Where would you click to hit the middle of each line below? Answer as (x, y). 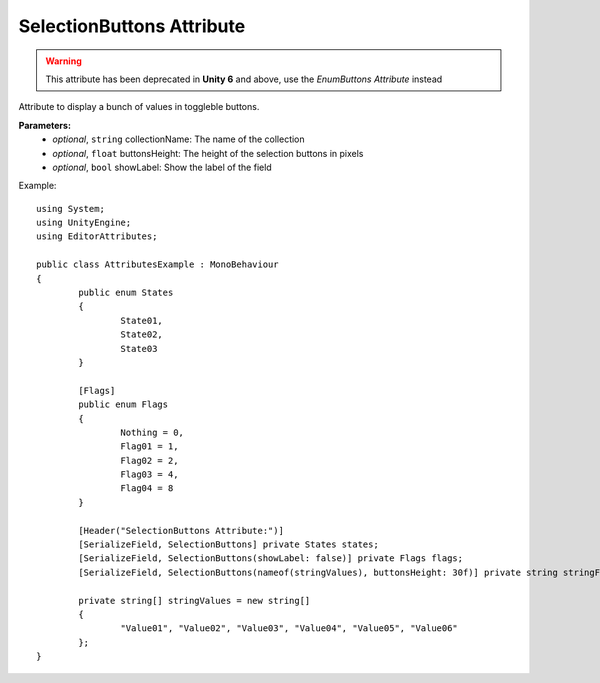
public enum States (126, 293)
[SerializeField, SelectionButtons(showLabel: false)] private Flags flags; (271, 558)
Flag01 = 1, (149, 446)
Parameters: (45, 125)
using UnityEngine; (84, 223)
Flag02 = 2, (149, 460)
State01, (142, 320)
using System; (70, 208)
